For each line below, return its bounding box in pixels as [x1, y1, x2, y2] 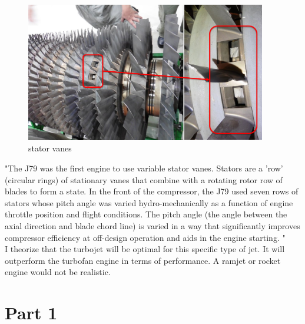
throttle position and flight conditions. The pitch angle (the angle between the [5, 208, 287, 220]
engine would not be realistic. [5, 266, 111, 278]
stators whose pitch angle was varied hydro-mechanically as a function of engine [5, 196, 293, 209]
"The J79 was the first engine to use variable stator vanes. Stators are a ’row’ [5, 162, 283, 174]
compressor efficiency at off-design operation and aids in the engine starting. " [5, 231, 286, 243]
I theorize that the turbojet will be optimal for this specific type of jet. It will [5, 243, 285, 255]
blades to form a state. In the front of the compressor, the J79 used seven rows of [5, 185, 299, 197]
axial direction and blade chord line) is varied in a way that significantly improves [5, 219, 300, 232]
